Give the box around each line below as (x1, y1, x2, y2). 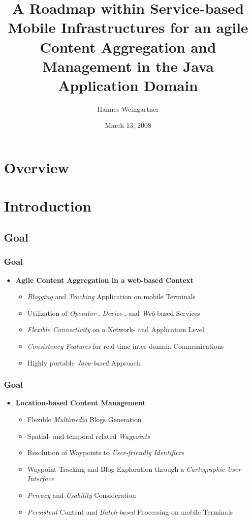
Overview (4, 157, 69, 178)
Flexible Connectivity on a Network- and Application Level (27, 324, 204, 335)
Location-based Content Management (15, 398, 146, 408)
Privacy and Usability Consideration (27, 489, 136, 500)
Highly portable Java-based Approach (27, 357, 140, 367)
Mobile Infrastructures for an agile (8, 17, 248, 37)
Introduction (4, 196, 92, 216)
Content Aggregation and (40, 36, 216, 57)
